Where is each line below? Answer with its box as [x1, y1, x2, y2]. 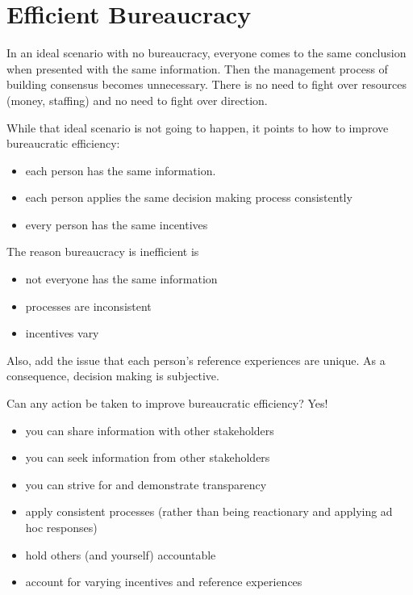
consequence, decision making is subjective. [6, 367, 219, 384]
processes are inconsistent [25, 297, 152, 314]
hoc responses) [25, 519, 98, 535]
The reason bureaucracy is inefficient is [6, 243, 199, 260]
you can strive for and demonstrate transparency [25, 476, 267, 492]
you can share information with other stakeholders [25, 421, 274, 438]
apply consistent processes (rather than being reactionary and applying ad [25, 503, 393, 520]
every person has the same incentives [25, 216, 208, 233]
